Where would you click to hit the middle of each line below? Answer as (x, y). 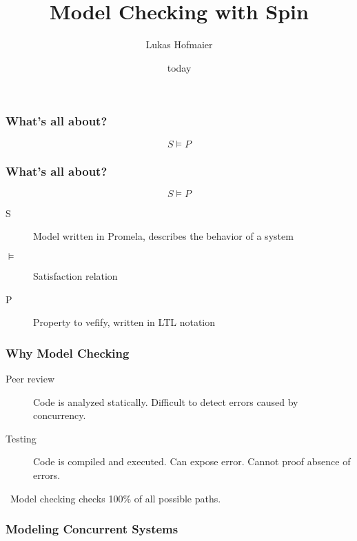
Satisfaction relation (75, 276)
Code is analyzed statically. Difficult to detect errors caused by (166, 401)
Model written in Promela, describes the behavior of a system (163, 236)
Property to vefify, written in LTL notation (124, 322)
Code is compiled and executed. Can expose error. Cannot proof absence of (192, 461)
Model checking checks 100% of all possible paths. (115, 498)
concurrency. (60, 415)
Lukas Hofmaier (179, 44)
